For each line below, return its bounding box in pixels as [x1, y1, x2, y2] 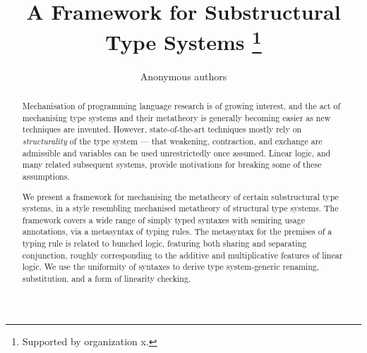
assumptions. [22, 170, 70, 182]
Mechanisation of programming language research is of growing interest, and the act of [22, 100, 341, 112]
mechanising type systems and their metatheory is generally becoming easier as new [22, 111, 331, 123]
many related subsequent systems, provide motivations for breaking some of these [22, 159, 322, 171]
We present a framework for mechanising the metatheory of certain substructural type [22, 190, 339, 202]
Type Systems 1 [105, 25, 262, 56]
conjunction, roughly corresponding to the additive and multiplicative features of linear [22, 249, 343, 261]
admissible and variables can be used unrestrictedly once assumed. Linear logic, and [22, 147, 331, 159]
